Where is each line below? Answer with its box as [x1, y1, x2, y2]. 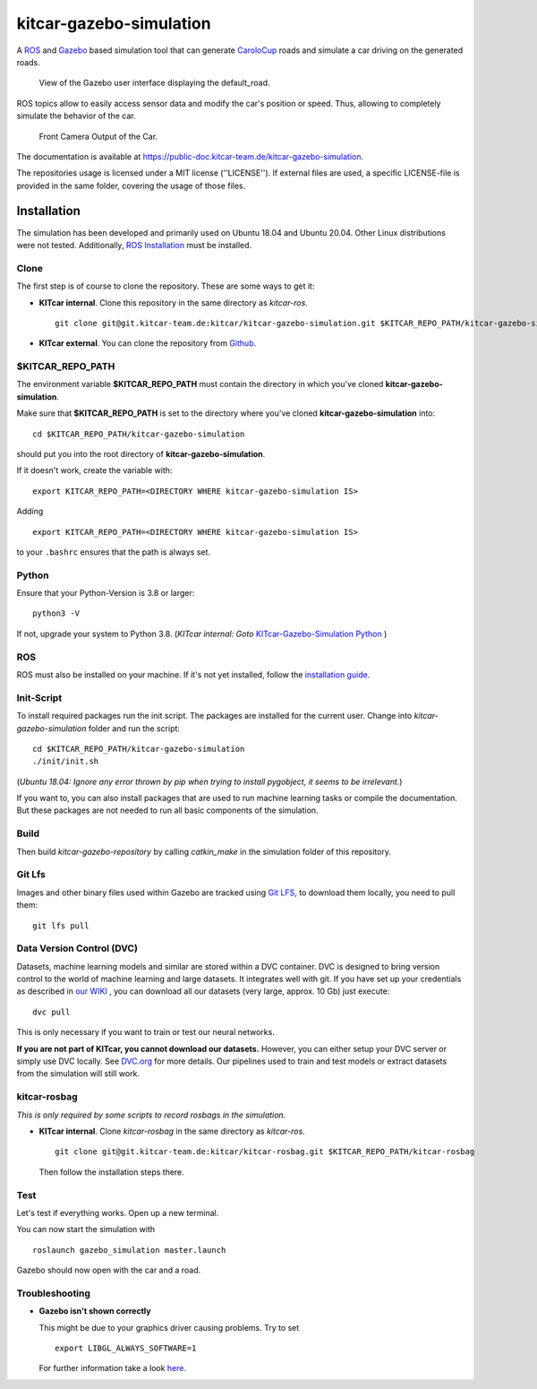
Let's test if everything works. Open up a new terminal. [16, 1207, 219, 1218]
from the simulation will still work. [16, 1068, 141, 1079]
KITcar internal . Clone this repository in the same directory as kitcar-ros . [38, 297, 308, 308]
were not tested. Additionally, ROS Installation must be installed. [16, 239, 252, 250]
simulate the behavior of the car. [16, 110, 136, 121]
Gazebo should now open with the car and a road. [16, 1264, 201, 1276]
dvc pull [32, 1006, 71, 1017]
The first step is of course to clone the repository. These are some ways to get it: [16, 280, 315, 291]
